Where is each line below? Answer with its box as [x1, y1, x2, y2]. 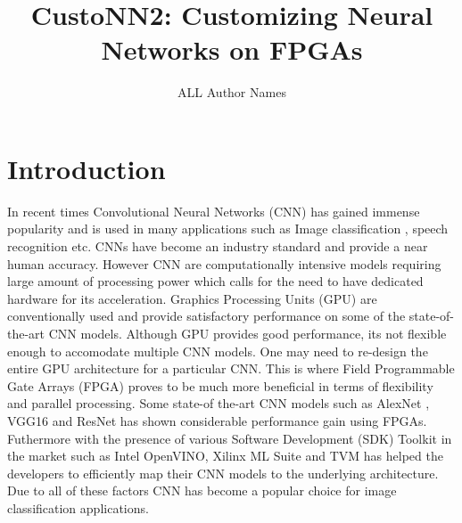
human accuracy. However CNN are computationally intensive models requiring [7, 254, 441, 273]
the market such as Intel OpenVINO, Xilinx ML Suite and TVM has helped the [7, 446, 443, 465]
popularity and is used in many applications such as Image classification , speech [7, 219, 449, 238]
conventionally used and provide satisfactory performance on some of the [7, 306, 406, 325]
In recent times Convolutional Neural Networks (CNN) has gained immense [7, 201, 420, 220]
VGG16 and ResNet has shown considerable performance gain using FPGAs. [7, 411, 427, 429]
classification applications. [7, 498, 149, 517]
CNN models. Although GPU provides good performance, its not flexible [48, 324, 447, 342]
